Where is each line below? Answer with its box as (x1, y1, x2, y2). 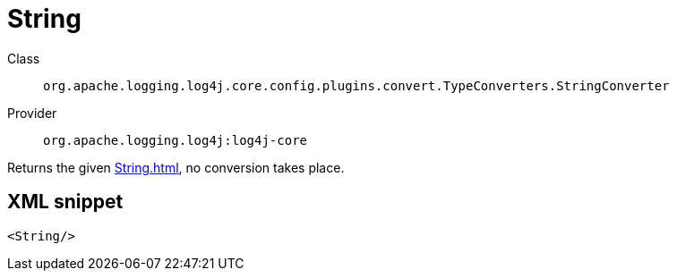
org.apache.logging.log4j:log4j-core (43, 132, 308, 147)
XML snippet (7, 190, 124, 214)
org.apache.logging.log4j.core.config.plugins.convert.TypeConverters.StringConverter (43, 78, 670, 93)
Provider (7, 105, 57, 121)
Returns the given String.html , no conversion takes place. (7, 159, 345, 175)
